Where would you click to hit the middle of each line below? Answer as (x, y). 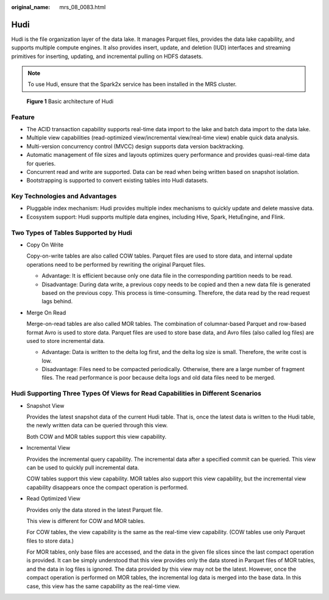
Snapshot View (45, 405)
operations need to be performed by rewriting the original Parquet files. (116, 264)
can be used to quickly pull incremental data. (83, 468)
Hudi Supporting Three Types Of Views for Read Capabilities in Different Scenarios (136, 394)
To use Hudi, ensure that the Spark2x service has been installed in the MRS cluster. (132, 84)
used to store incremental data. (65, 341)
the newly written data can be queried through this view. (97, 425)
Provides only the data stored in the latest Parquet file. (94, 510)
